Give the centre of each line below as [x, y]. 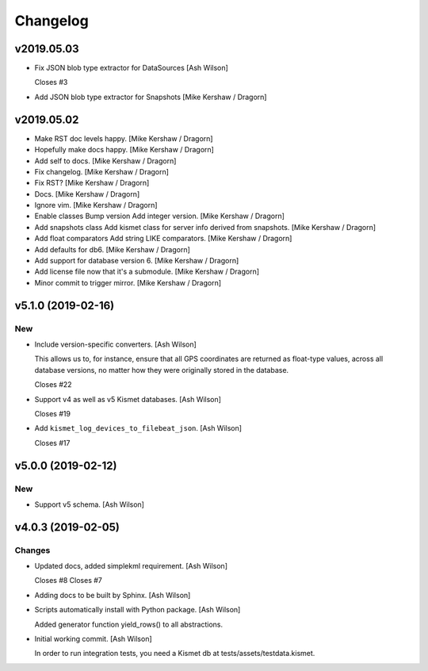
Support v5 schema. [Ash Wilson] [89, 504]
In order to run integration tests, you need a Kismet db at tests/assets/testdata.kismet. [175, 654]
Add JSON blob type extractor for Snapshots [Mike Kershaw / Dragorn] [151, 97]
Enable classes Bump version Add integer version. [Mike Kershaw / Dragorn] [160, 216]
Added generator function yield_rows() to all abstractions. [129, 624]
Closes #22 [53, 385]
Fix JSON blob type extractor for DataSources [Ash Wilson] [132, 68]
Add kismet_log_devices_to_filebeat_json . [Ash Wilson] [138, 428]
